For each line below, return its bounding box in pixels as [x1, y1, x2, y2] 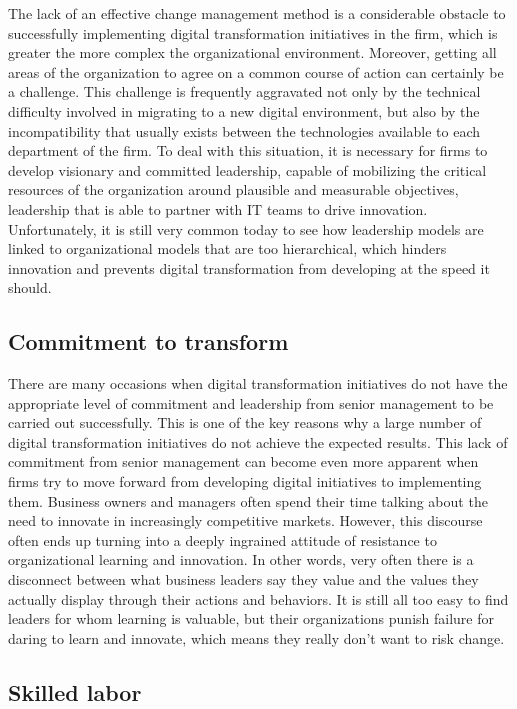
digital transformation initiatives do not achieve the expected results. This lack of [8, 431, 508, 452]
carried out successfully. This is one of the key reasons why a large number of [8, 412, 482, 433]
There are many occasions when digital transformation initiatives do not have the [8, 373, 508, 394]
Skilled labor [8, 676, 142, 707]
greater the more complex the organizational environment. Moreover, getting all [8, 42, 497, 63]
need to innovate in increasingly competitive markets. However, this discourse [8, 510, 483, 531]
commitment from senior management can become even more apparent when [8, 451, 479, 472]
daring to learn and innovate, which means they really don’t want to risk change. [8, 627, 505, 648]
